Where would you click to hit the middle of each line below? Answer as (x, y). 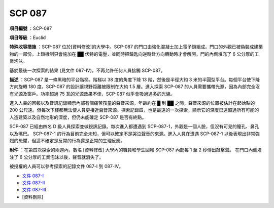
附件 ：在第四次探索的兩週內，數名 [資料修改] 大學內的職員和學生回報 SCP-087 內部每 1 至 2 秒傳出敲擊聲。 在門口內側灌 (136, 150)
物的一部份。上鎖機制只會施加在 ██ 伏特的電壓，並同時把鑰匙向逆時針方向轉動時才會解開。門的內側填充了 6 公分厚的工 (134, 54)
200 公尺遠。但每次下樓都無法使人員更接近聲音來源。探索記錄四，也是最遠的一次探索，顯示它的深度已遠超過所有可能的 (134, 110)
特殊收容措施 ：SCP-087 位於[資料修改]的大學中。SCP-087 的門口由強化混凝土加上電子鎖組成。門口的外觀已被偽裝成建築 (136, 47)
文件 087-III (34, 190)
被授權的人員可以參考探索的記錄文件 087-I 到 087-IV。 (66, 167)
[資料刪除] (33, 197)
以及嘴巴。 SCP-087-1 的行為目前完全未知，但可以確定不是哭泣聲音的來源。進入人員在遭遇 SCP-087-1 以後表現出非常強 (134, 134)
